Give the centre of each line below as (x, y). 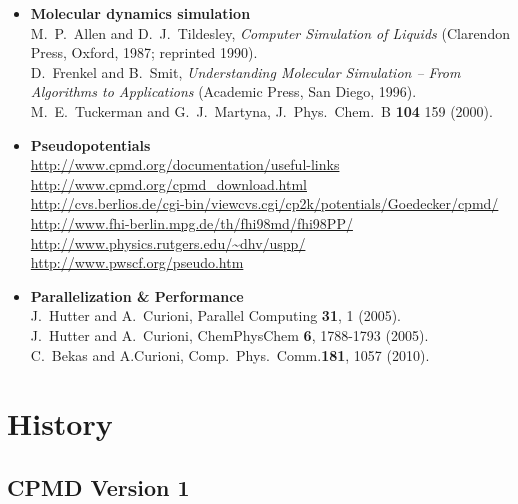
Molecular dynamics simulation (140, 13)
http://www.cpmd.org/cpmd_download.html (168, 183)
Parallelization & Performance (137, 295)
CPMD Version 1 (98, 486)
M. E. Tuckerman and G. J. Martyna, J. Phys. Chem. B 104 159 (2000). (261, 110)
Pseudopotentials (90, 144)
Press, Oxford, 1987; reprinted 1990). (144, 52)
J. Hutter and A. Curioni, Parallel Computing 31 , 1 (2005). (215, 315)
